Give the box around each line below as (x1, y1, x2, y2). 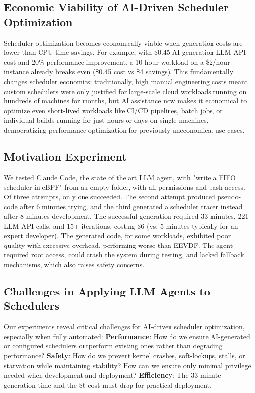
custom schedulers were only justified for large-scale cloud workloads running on (4, 86, 247, 96)
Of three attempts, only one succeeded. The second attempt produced (4, 191, 215, 201)
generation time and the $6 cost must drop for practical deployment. (4, 379, 212, 390)
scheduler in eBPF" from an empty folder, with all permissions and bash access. (4, 182, 245, 192)
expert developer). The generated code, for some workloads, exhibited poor (4, 230, 231, 241)
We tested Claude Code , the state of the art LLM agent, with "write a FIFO (4, 172, 236, 182)
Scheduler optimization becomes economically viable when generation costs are (4, 37, 243, 48)
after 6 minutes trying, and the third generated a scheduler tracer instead (20, 201, 243, 211)
